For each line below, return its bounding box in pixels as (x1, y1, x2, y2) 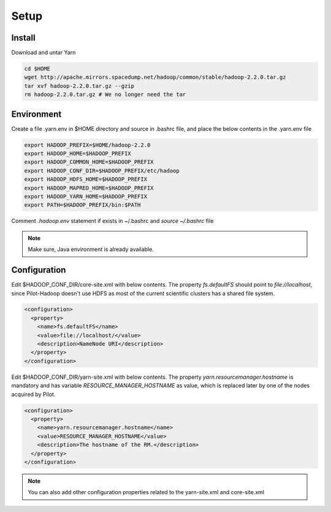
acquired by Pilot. (11, 390, 56, 398)
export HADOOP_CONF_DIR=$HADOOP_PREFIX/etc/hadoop (24, 167, 180, 174)
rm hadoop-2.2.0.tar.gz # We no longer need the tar (24, 91, 186, 98)
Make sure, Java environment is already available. (28, 246, 154, 253)
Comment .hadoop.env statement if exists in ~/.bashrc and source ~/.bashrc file (11, 217, 214, 225)
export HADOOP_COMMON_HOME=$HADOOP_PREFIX (24, 158, 154, 166)
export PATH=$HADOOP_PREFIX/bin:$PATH (24, 201, 141, 209)
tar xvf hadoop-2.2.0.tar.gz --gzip (24, 82, 135, 89)
